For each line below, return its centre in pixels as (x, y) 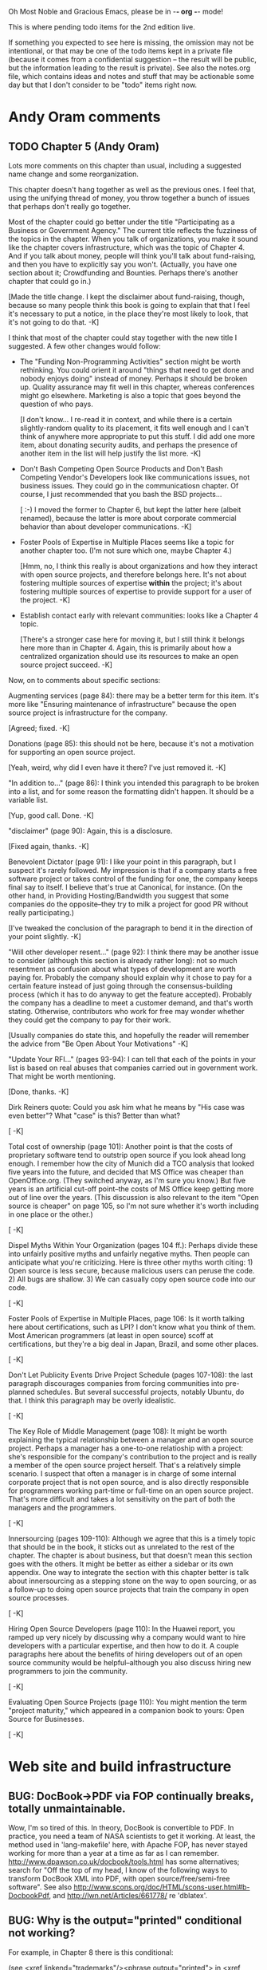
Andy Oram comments (84, 117)
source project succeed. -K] (66, 665)
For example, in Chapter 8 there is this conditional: (91, 1952)
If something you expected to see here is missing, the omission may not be (131, 42)
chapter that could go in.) (50, 281)
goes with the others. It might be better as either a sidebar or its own (121, 1564)
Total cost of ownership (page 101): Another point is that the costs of (121, 1147)
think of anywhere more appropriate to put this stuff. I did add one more (137, 436)
